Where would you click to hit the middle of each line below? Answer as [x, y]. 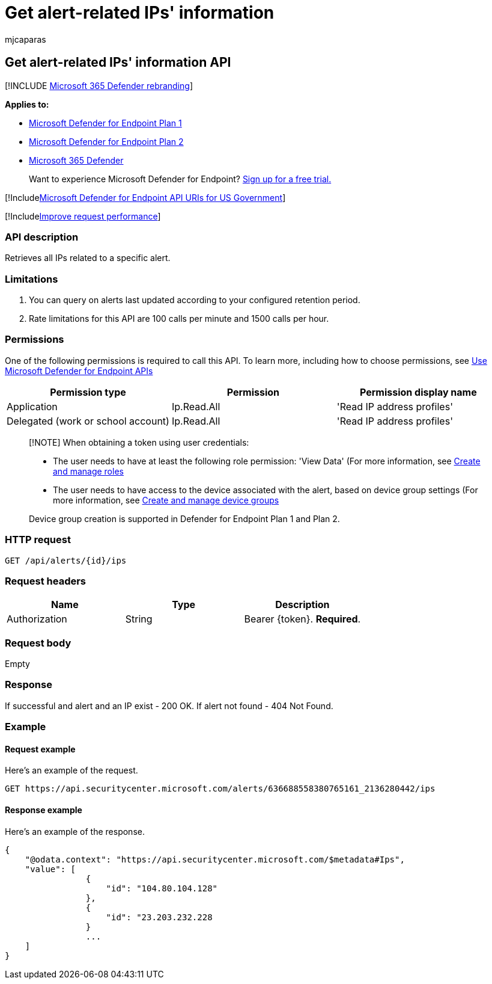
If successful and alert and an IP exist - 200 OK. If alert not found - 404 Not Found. [169, 706]
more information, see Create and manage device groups [166, 500]
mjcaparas [26, 39]
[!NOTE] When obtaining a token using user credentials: [139, 442]
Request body [38, 643]
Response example [44, 810]
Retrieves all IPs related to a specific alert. [88, 258]
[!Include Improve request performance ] [83, 216]
